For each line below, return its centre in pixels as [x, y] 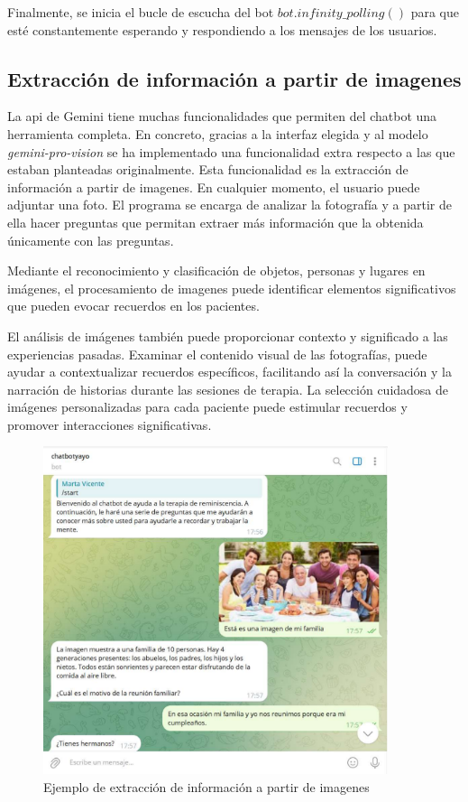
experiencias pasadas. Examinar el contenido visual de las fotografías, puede [217, 354]
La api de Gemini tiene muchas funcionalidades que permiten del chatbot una [222, 116]
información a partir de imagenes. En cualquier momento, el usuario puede [214, 187]
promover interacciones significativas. [110, 424]
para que [435, 12]
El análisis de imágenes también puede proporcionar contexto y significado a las [228, 336]
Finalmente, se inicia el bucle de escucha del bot [141, 12]
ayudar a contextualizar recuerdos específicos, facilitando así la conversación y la [229, 372]
